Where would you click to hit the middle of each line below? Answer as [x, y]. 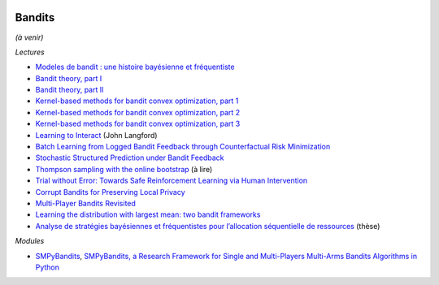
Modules [30, 241]
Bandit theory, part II [70, 90]
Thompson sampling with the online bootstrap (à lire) [124, 169]
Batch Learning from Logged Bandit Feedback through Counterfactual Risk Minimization [183, 147]
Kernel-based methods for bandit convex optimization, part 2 [138, 112]
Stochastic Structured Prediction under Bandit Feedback [130, 158]
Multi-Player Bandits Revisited [85, 203]
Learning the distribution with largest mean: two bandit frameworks [148, 214]
